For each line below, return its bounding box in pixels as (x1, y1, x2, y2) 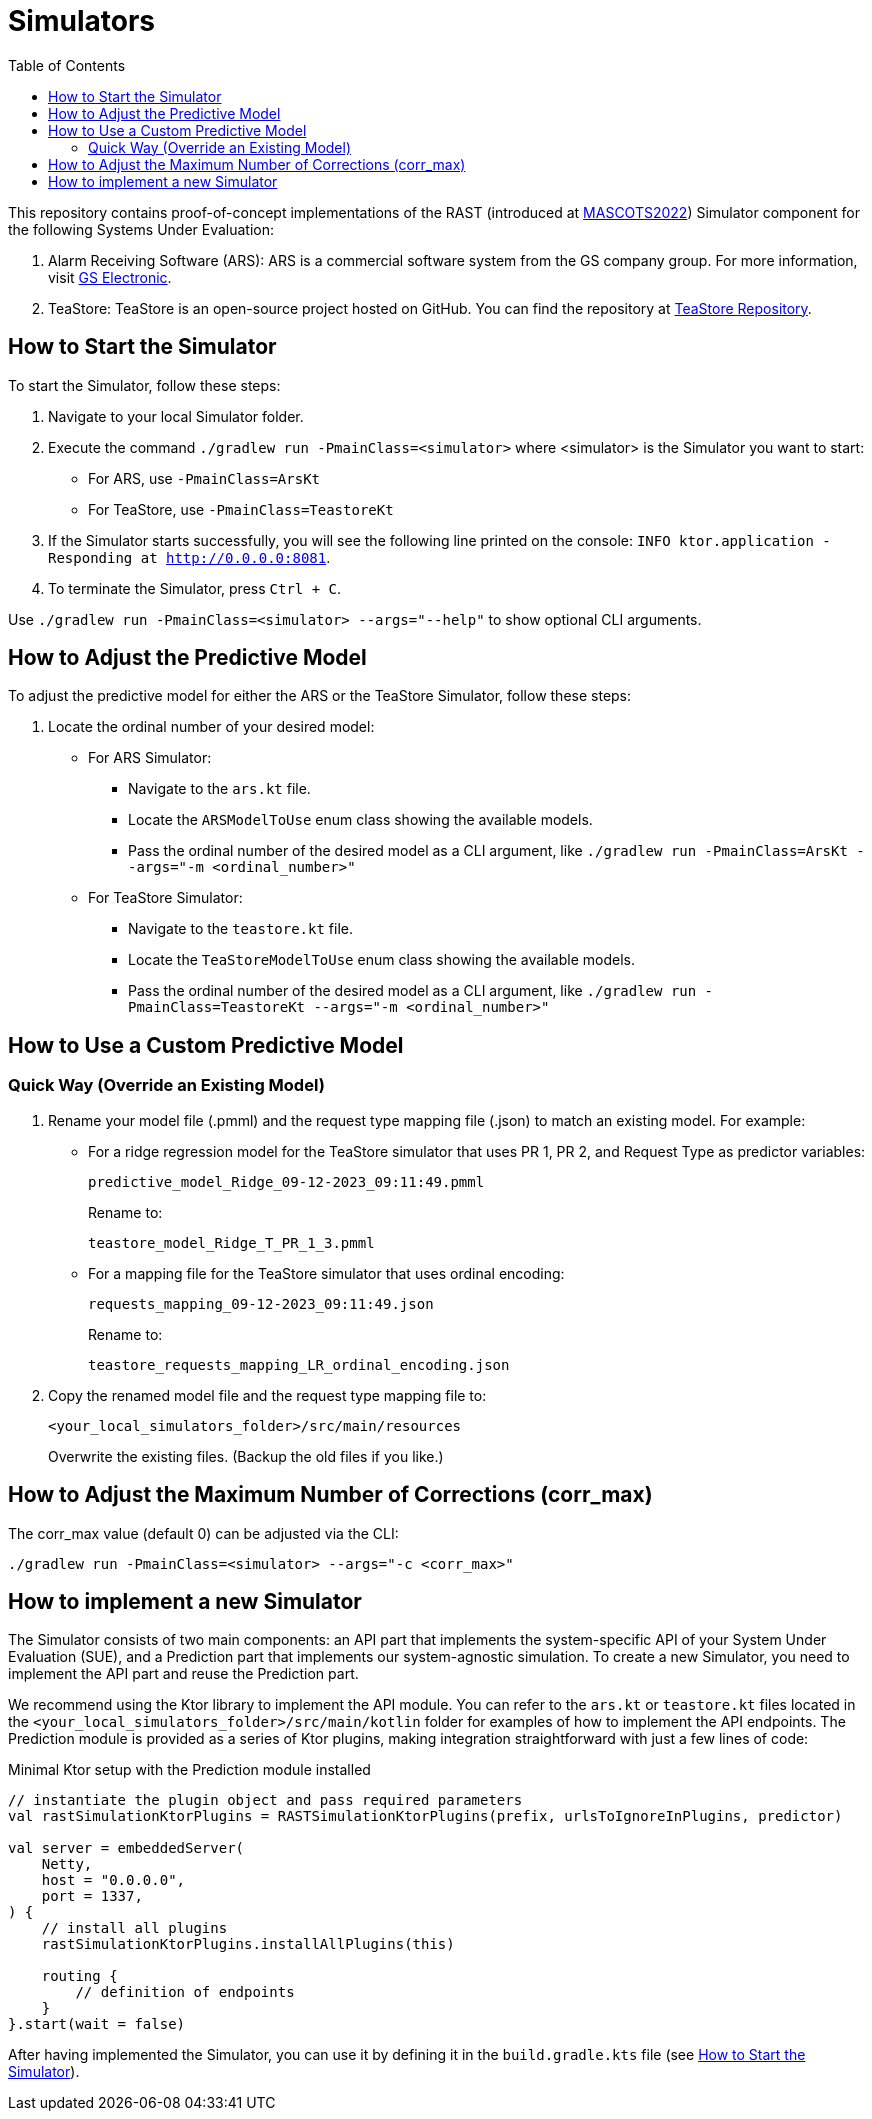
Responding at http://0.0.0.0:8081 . (48, 548, 331, 566)
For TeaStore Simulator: (88, 889, 243, 907)
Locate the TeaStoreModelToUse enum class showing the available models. (128, 951, 635, 969)
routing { (41, 1968, 118, 1985)
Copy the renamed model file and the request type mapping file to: (48, 1386, 487, 1404)
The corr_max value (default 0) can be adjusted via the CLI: (8, 1524, 399, 1542)
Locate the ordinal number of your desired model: (48, 718, 375, 736)
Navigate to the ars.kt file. (128, 780, 311, 798)
